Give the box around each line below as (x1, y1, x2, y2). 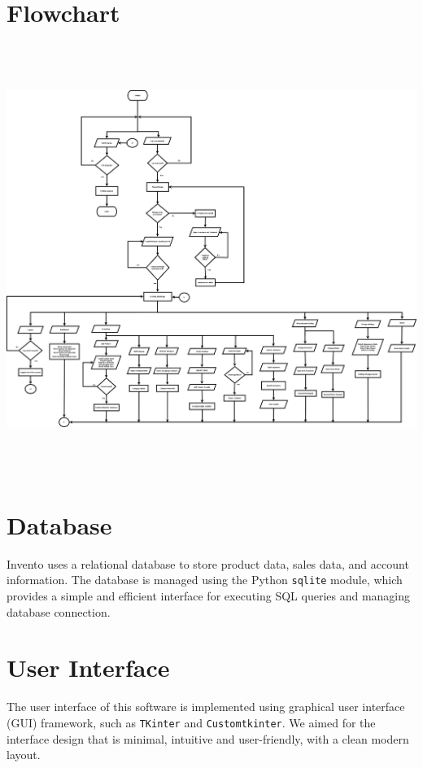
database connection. (7, 603, 111, 620)
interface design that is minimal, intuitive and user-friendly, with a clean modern (7, 730, 409, 747)
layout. (7, 746, 41, 763)
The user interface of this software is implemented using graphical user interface (7, 698, 405, 715)
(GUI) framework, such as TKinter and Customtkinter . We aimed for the (7, 714, 376, 731)
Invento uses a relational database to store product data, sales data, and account (7, 555, 409, 572)
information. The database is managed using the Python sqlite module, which (7, 571, 403, 588)
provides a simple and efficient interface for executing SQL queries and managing (7, 587, 411, 604)
